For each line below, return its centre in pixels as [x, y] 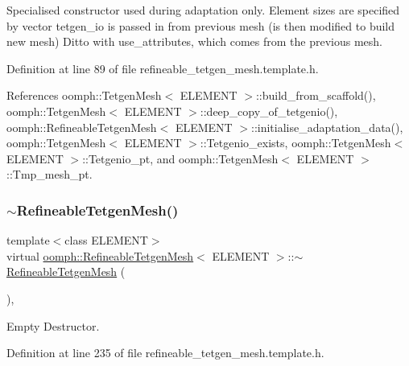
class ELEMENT [106, 240]
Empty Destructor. [53, 325]
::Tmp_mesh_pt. [50, 174]
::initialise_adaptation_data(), [327, 127]
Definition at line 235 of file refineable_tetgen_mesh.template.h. [165, 353]
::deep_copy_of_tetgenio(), [269, 111]
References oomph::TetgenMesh [84, 95]
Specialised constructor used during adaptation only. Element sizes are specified [203, 10]
